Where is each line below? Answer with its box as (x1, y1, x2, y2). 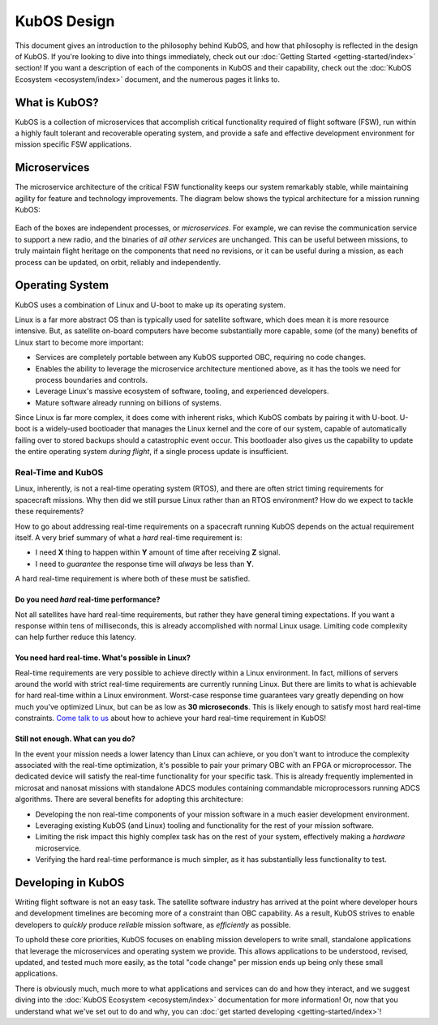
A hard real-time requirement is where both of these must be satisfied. (15, 574, 251, 584)
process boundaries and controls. (35, 375, 148, 384)
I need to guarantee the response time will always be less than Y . (35, 559, 255, 568)
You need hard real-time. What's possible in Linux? (15, 653, 191, 663)
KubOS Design (15, 12, 115, 30)
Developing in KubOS (15, 876, 125, 890)
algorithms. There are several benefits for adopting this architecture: (15, 795, 243, 804)
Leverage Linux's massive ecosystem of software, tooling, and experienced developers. (35, 386, 329, 397)
